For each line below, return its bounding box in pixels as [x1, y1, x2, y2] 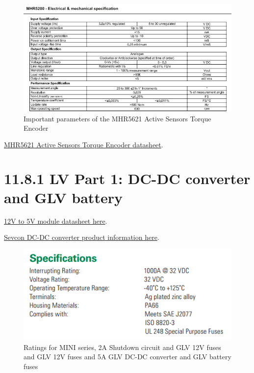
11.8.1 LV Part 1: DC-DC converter [4, 168, 251, 188]
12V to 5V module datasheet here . [4, 215, 107, 226]
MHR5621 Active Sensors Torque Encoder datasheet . [4, 139, 163, 149]
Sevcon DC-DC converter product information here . [4, 232, 159, 242]
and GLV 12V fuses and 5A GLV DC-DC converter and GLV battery [24, 351, 231, 362]
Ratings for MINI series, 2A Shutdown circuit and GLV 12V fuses [24, 342, 221, 352]
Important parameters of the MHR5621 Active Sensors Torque [24, 113, 211, 123]
